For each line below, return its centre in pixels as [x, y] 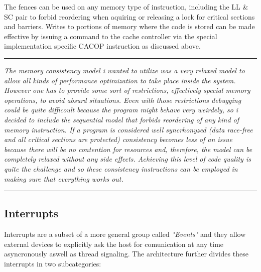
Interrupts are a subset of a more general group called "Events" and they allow [125, 234]
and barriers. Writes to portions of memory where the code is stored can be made [129, 26]
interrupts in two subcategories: [53, 264]
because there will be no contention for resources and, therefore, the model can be [128, 149]
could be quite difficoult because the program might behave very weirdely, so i [121, 110]
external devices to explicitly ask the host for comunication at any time [114, 244]
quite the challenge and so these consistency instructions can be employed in [121, 168]
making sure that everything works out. [64, 178]
